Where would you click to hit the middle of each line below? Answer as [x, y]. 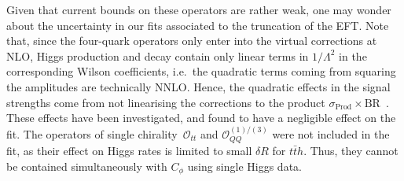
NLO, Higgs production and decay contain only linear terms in [158, 55]
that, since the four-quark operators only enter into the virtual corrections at [192, 41]
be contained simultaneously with [87, 166]
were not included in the [331, 133]
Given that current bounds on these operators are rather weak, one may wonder [199, 9]
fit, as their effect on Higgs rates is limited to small [129, 151]
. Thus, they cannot [351, 151]
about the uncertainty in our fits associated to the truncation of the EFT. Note [198, 25]
